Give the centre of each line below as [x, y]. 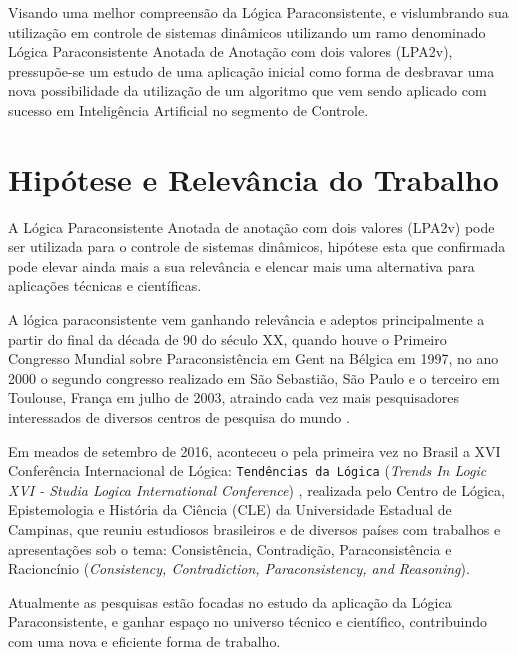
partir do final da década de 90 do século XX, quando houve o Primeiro [227, 338]
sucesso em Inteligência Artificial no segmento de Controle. [188, 109]
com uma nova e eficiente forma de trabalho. [144, 641]
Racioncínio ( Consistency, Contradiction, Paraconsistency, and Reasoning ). [239, 568]
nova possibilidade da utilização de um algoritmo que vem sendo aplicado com [247, 90]
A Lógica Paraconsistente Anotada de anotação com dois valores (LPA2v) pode [251, 226]
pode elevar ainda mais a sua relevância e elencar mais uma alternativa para [241, 265]
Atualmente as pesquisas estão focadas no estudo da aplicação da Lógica [230, 601]
